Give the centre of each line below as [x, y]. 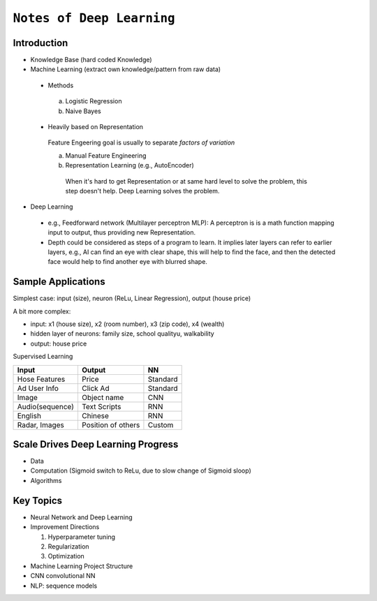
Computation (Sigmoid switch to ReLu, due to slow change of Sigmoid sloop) [141, 470]
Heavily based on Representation [95, 127]
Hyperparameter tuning [81, 537]
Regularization [69, 546]
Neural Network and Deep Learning [81, 517]
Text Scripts [101, 406]
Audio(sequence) [46, 406]
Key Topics [38, 500]
